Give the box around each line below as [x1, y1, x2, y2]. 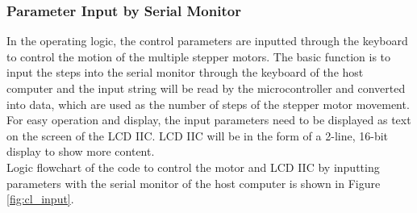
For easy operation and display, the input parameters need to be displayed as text [6, 111, 411, 128]
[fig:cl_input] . [6, 190, 74, 207]
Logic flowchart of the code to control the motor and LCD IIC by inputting [6, 158, 380, 175]
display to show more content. [6, 143, 155, 160]
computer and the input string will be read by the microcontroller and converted [6, 80, 406, 96]
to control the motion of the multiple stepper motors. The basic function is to [6, 48, 391, 65]
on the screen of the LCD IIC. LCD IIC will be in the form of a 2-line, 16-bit [6, 127, 389, 144]
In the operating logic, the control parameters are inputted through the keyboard [6, 32, 408, 49]
